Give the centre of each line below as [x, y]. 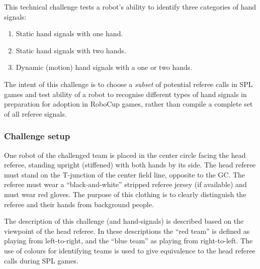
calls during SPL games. [41, 260]
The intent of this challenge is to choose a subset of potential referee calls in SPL [128, 84]
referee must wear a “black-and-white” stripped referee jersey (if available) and [125, 184]
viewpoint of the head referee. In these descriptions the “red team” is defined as [127, 231]
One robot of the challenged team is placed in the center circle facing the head [125, 155]
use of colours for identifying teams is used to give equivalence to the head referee [130, 250]
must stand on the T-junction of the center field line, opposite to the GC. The [125, 174]
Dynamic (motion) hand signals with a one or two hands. [104, 67]
